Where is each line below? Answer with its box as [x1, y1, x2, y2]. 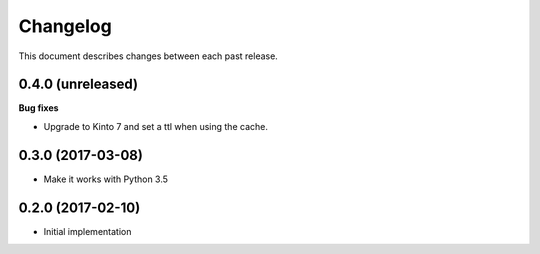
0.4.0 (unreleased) [18, 76, 139, 93]
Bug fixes [18, 102, 59, 114]
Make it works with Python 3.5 [43, 173, 169, 185]
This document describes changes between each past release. [18, 50, 279, 62]
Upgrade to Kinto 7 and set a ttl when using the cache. [43, 120, 269, 132]
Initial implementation [43, 225, 132, 237]
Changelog [18, 15, 112, 37]
